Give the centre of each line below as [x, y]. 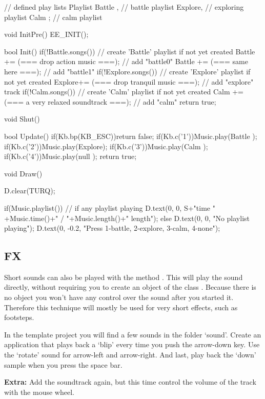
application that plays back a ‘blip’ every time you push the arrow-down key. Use [132, 344]
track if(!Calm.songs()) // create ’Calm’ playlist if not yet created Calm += [124, 92]
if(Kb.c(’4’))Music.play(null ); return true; [70, 156]
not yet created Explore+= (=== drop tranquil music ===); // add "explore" [129, 81]
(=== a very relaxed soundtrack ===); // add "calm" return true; [110, 101]
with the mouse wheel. [39, 392]
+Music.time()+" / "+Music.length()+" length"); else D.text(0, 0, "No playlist [127, 218]
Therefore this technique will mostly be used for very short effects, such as [121, 307]
